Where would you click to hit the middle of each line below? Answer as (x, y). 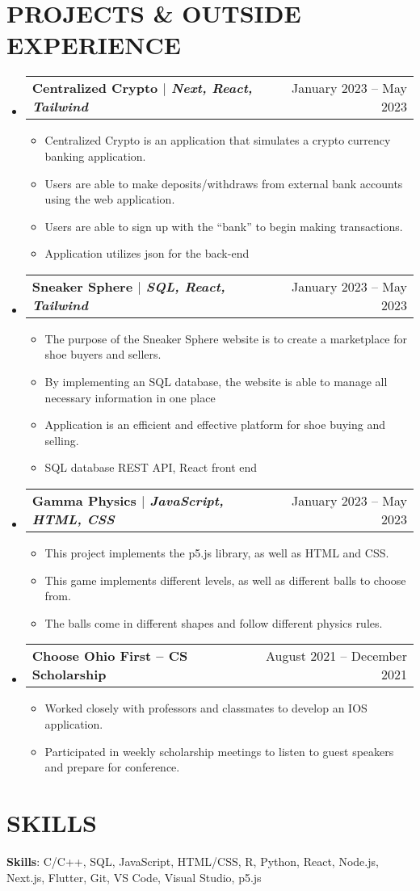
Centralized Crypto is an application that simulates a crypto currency (218, 140)
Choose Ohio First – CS (110, 656)
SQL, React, (185, 286)
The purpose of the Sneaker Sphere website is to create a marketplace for (226, 338)
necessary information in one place (130, 397)
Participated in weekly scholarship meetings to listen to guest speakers (219, 751)
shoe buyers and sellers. (103, 354)
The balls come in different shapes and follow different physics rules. (214, 622)
